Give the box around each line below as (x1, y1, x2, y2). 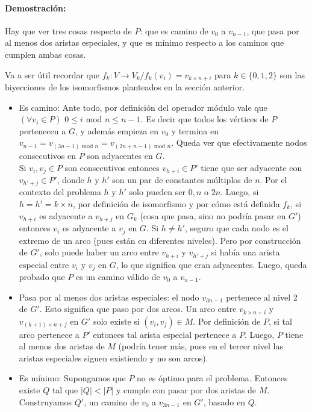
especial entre (19, 258, 69, 270)
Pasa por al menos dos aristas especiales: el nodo (19, 290, 199, 303)
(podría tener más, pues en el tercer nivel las (118, 340, 283, 352)
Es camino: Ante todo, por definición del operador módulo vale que (19, 101, 267, 113)
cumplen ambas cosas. (5, 48, 86, 60)
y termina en (171, 124, 219, 137)
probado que (19, 270, 65, 283)
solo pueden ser (129, 186, 186, 198)
